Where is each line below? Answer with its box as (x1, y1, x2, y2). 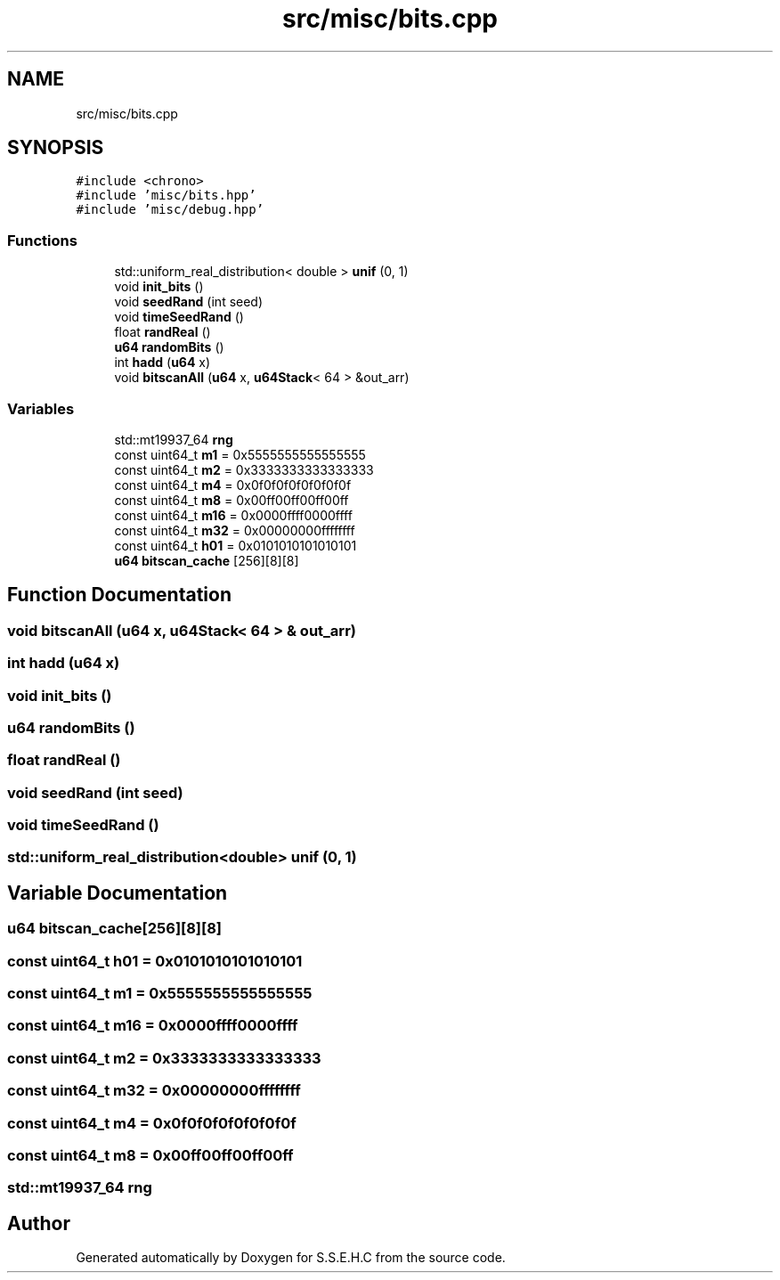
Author (7, 1211, 70, 1235)
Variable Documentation (7, 881, 228, 904)
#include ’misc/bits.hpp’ (76, 188, 256, 203)
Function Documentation (7, 583, 232, 607)
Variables (7, 399, 75, 418)
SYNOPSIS (7, 136, 104, 159)
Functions (7, 231, 77, 249)
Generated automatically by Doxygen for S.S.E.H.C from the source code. (76, 1250, 506, 1266)
